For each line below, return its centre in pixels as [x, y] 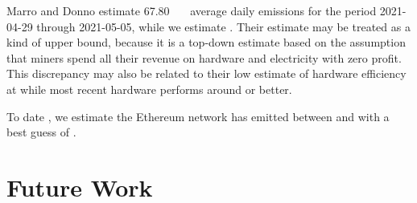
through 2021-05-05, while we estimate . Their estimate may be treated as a [223, 26]
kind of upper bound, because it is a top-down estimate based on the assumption [206, 42]
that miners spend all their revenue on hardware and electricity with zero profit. [204, 57]
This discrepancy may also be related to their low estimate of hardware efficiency [206, 73]
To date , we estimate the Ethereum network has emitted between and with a [198, 116]
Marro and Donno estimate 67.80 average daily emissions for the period [192, 10]
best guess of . [41, 132]
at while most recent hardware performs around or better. [149, 89]
